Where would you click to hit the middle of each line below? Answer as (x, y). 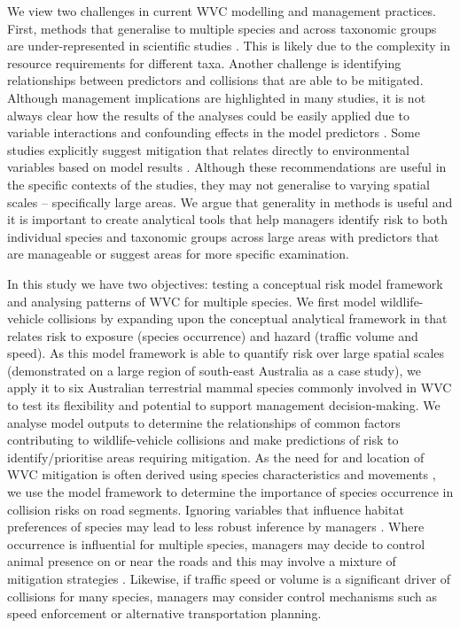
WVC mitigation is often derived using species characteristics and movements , (222, 474)
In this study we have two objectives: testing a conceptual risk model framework (225, 283)
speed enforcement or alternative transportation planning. (164, 613)
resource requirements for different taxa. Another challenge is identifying (204, 62)
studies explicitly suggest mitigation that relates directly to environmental (208, 149)
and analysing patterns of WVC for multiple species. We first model (192, 301)
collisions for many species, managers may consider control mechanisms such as (222, 596)
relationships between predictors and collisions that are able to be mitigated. (215, 80)
